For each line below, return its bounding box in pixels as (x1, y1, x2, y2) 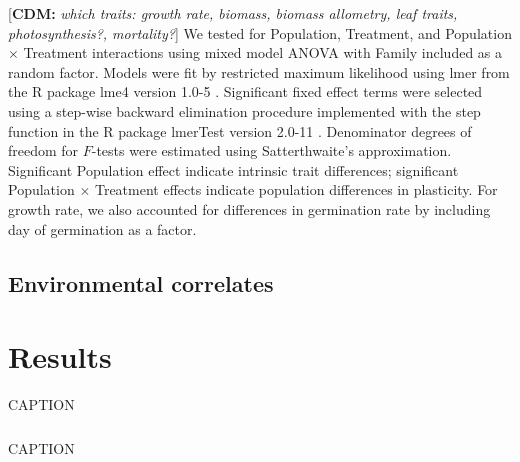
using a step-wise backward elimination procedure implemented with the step (8, 100, 481, 121)
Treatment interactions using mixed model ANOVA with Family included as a (23, 42, 503, 63)
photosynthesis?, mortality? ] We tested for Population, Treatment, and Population (8, 22, 512, 43)
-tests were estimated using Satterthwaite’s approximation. (91, 140, 452, 161)
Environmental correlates (8, 267, 274, 298)
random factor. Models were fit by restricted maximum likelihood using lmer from (8, 61, 510, 82)
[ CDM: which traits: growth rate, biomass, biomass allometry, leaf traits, (8, 3, 458, 23)
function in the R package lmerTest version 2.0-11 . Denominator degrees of (8, 120, 472, 141)
